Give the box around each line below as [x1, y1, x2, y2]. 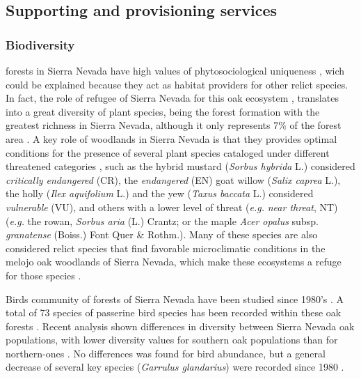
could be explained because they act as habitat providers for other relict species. [6, 77, 348, 91]
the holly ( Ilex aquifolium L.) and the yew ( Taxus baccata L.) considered [6, 186, 314, 201]
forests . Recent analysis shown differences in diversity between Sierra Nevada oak [6, 318, 355, 333]
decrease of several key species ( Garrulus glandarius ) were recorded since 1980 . [6, 359, 344, 374]
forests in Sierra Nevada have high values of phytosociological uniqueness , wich [6, 63, 345, 77]
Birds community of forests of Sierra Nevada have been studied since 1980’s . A [6, 291, 344, 306]
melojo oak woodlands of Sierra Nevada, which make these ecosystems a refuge [6, 254, 342, 269]
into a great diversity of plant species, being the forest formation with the [6, 104, 320, 118]
